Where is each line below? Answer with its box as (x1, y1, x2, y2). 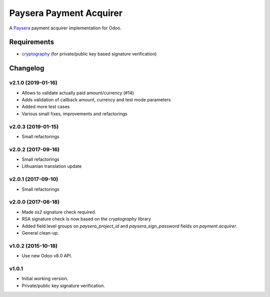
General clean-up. (21, 230, 59, 236)
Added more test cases (21, 104, 70, 110)
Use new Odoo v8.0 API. (21, 253, 72, 259)
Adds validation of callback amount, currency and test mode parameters (21, 97, 171, 102)
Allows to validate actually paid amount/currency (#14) (21, 90, 134, 96)
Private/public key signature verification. (21, 283, 105, 289)
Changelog (9, 64, 44, 72)
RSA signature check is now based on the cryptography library (21, 216, 151, 222)
